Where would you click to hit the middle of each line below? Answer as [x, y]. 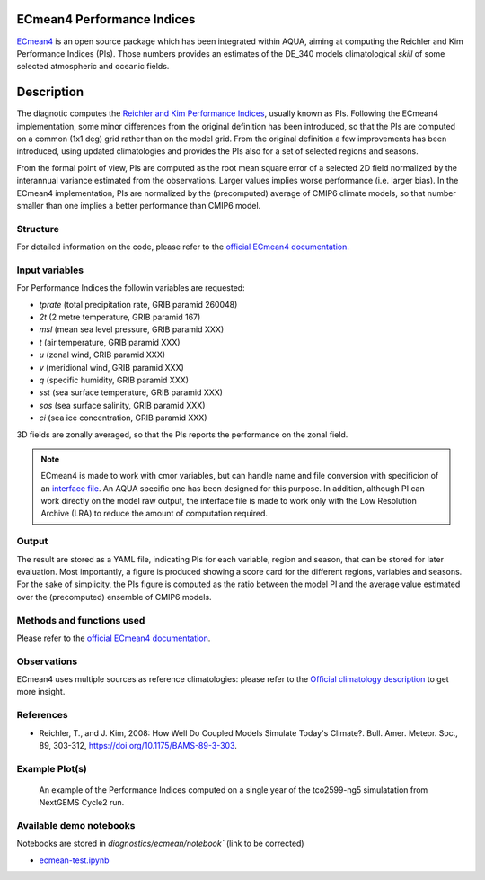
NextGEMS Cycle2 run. [82, 803]
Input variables [50, 270]
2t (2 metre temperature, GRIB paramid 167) [120, 317]
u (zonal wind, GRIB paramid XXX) [102, 355]
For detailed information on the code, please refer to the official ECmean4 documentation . [183, 247]
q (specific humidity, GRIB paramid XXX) [114, 380]
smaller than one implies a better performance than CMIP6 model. [139, 205]
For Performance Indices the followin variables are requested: [131, 288]
